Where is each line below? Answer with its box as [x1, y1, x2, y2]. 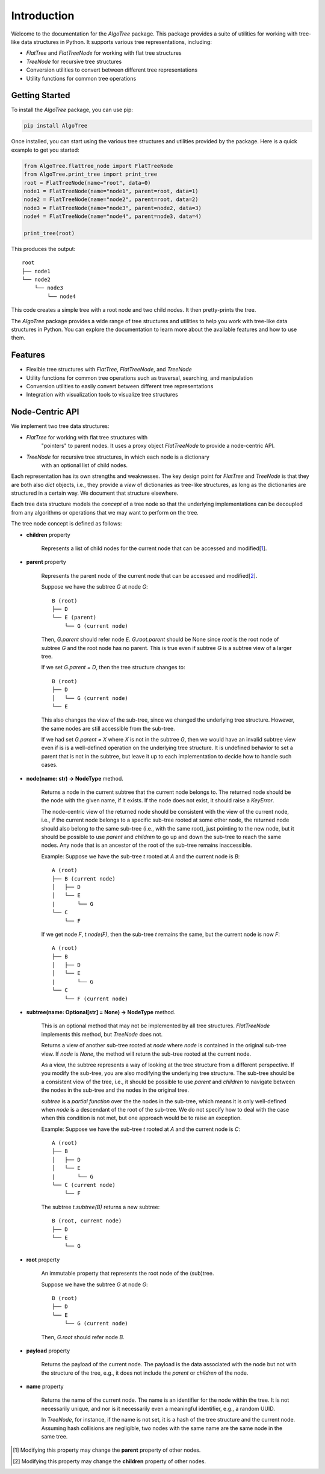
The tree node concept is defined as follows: [11, 520, 122, 527]
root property [26, 1256, 60, 1263]
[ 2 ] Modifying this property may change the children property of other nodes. [13, 1457, 206, 1465]
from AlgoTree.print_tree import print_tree [23, 171, 158, 178]
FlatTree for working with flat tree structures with [26, 433, 148, 441]
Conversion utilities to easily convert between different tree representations [26, 383, 214, 390]
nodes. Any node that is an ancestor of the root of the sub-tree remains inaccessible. [41, 841, 252, 849]
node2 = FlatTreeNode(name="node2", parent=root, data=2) [23, 196, 199, 203]
